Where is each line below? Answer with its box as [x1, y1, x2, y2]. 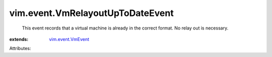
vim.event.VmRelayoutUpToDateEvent [9, 7, 174, 18]
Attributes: [9, 45, 31, 51]
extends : [9, 36, 29, 42]
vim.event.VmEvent [49, 36, 90, 42]
